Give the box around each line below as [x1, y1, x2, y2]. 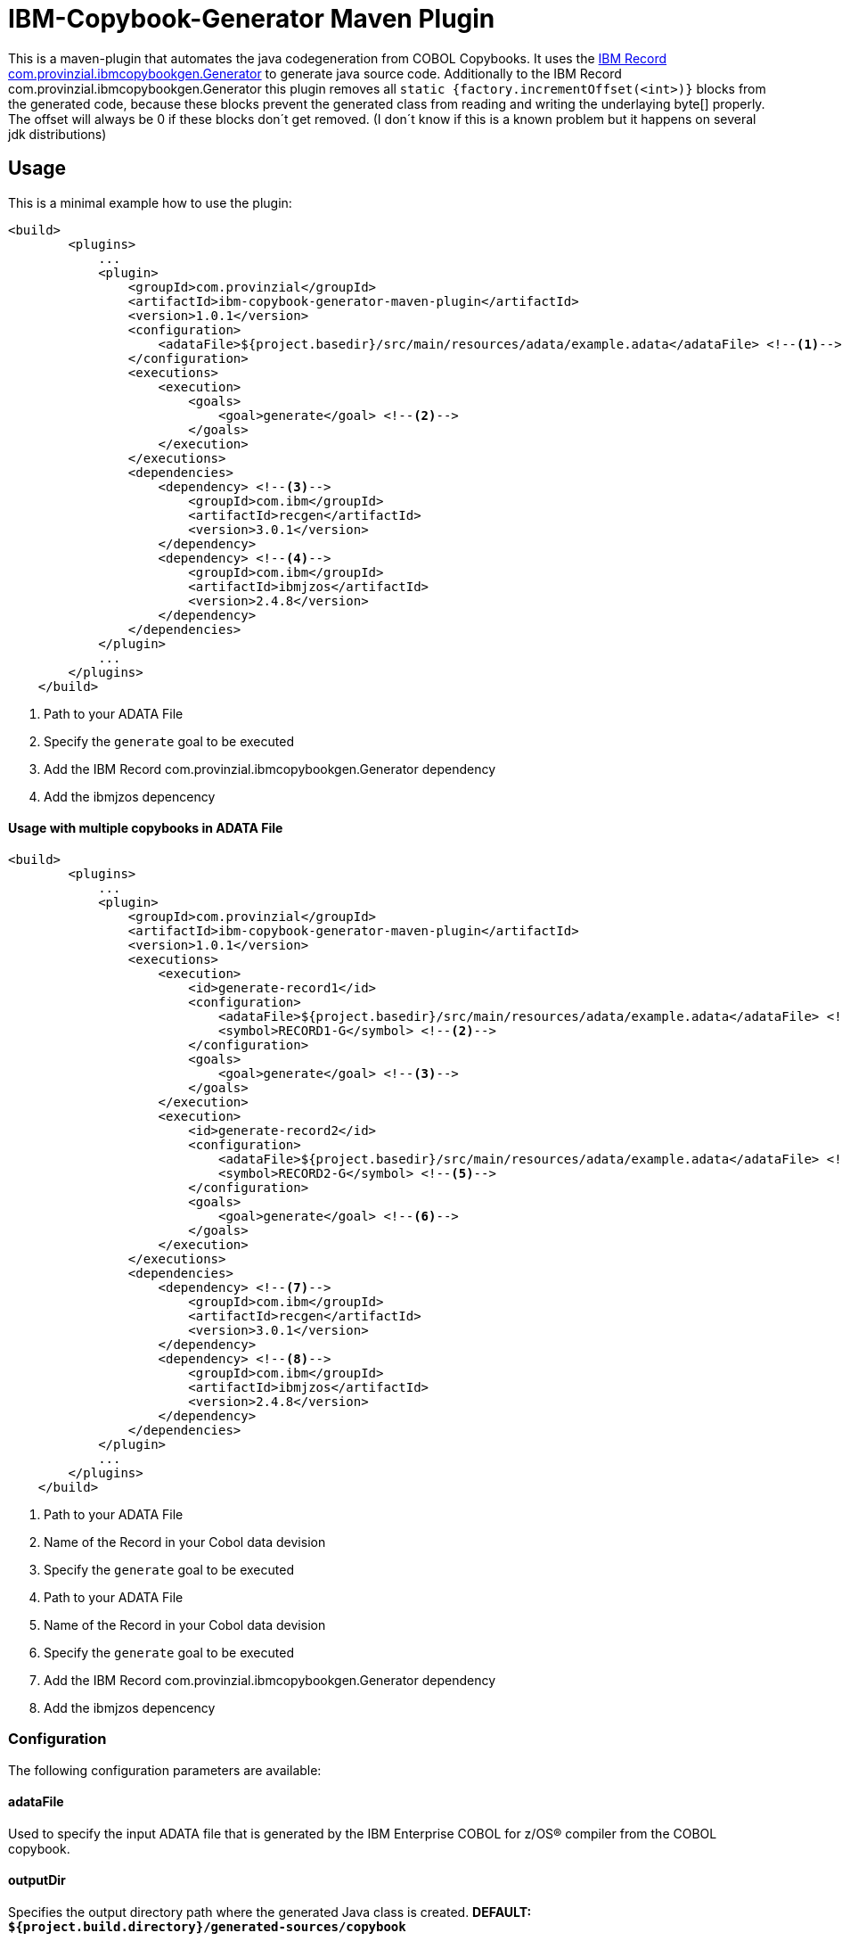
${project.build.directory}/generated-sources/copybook [8, 1920, 406, 1934]
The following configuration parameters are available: [8, 1762, 322, 1778]
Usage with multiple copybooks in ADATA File [8, 820, 283, 836]
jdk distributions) [8, 126, 107, 142]
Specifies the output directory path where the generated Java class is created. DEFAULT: [8, 1904, 532, 1920]
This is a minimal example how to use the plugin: [8, 194, 292, 210]
